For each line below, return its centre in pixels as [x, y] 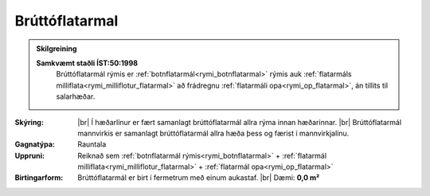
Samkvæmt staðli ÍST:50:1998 [87, 63]
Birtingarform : [39, 178]
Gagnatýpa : [35, 144]
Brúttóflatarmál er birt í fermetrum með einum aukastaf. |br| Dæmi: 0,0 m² [199, 178]
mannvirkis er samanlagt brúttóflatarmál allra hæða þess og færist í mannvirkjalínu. [213, 133]
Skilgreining [57, 49]
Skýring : [29, 122]
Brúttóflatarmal [66, 21]
